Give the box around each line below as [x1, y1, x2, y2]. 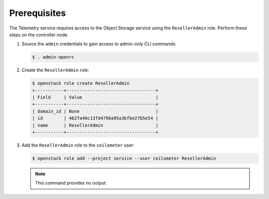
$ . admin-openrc [32, 54, 75, 60]
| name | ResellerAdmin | [32, 122, 159, 128]
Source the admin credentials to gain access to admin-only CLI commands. [21, 41, 177, 47]
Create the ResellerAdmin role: [21, 67, 89, 73]
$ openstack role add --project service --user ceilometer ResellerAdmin [32, 155, 216, 161]
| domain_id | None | [32, 108, 159, 114]
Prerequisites [9, 7, 66, 18]
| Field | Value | [32, 95, 159, 100]
